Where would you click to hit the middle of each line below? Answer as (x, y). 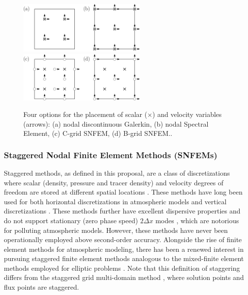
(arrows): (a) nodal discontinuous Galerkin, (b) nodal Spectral (116, 123)
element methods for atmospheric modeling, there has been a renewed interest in (124, 249)
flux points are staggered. (41, 287)
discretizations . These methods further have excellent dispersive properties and (122, 211)
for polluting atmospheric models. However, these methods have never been (116, 230)
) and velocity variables (187, 114)
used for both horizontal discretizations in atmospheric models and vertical (115, 201)
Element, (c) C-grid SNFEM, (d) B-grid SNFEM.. (98, 133)
